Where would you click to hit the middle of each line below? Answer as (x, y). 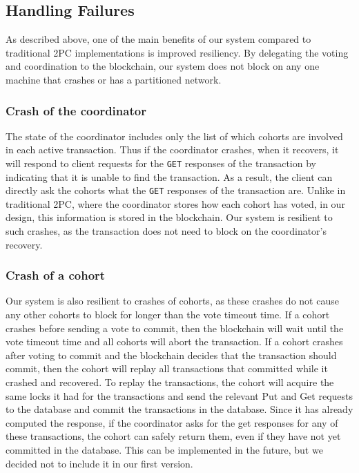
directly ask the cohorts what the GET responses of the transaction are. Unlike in (176, 190)
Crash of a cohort (56, 275)
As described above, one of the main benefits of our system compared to (158, 39)
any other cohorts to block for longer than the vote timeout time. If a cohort (168, 315)
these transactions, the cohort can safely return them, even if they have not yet (173, 436)
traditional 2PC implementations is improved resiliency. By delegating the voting (177, 52)
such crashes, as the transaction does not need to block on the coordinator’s (166, 231)
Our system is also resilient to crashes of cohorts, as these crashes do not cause (172, 301)
